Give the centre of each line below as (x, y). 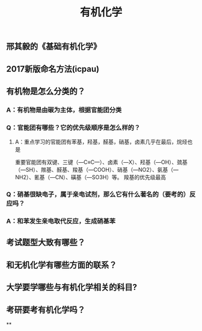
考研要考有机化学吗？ (46, 310)
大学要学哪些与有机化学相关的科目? (72, 287)
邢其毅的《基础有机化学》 (54, 47)
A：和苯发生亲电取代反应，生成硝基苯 (61, 221)
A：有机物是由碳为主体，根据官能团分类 (64, 110)
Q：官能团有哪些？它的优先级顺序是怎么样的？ (73, 127)
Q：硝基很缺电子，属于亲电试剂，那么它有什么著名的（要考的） (98, 195)
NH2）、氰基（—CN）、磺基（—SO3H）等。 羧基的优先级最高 (90, 177)
